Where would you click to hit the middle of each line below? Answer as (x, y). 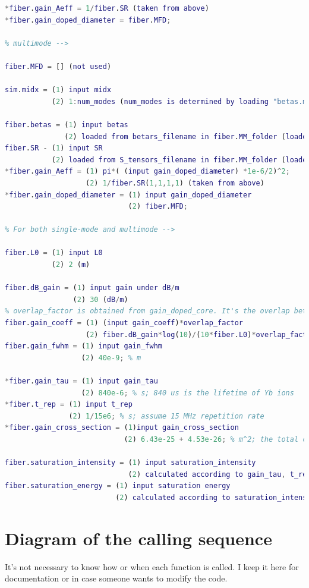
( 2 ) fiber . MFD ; (158, 207)
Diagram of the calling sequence (138, 538)
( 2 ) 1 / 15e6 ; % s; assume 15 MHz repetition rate (166, 416)
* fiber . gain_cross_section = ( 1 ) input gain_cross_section (122, 428)
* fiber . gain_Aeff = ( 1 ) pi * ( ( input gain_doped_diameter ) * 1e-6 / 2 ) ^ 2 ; (147, 172)
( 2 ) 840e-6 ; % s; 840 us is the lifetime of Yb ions (187, 393)
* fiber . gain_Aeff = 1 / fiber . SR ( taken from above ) (107, 8)
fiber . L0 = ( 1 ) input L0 (54, 253)
